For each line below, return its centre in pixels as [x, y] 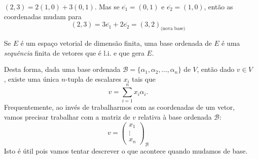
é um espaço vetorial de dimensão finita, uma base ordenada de [116, 43]
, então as [219, 6]
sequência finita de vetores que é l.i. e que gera [74, 52]
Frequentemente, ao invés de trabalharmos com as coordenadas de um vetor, [119, 107]
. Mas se [107, 6]
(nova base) [173, 28]
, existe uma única [32, 79]
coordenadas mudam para [43, 16]
